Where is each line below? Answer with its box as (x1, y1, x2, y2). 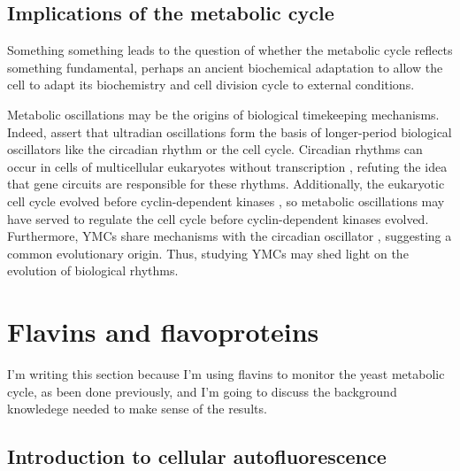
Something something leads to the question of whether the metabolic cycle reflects (7, 41, 453, 59)
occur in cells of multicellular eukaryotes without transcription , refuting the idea (7, 157, 448, 175)
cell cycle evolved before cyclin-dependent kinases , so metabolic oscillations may (7, 191, 445, 210)
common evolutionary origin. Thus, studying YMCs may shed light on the (7, 243, 409, 262)
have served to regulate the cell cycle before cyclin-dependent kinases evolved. (7, 209, 429, 228)
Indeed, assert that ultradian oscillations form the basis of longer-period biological (7, 122, 452, 141)
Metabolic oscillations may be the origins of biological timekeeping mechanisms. (7, 104, 440, 123)
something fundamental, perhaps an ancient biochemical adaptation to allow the (7, 58, 443, 76)
